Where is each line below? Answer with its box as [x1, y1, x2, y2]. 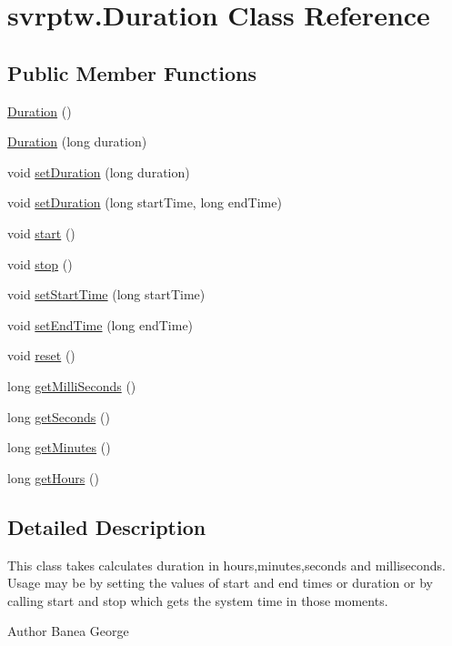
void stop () [7, 254, 73, 273]
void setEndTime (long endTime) [7, 315, 194, 334]
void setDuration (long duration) [7, 162, 190, 181]
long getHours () [7, 468, 99, 487]
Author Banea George [7, 621, 129, 641]
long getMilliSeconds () [7, 376, 136, 395]
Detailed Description [7, 512, 206, 540]
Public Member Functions [7, 58, 256, 86]
